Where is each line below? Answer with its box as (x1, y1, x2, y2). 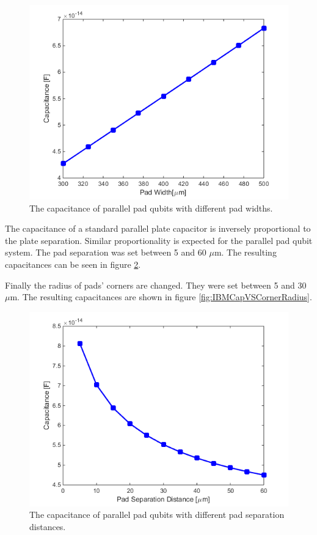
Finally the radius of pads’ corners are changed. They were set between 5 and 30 (5, 278, 307, 291)
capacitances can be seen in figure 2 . (5, 257, 141, 270)
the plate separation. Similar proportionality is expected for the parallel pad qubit (5, 234, 313, 246)
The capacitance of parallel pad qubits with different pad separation (29, 508, 285, 521)
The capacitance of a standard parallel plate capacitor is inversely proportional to (5, 222, 311, 235)
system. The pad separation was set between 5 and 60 (5, 246, 206, 259)
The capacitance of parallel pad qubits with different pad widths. (29, 201, 273, 214)
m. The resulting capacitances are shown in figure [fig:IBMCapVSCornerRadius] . (10, 290, 312, 303)
